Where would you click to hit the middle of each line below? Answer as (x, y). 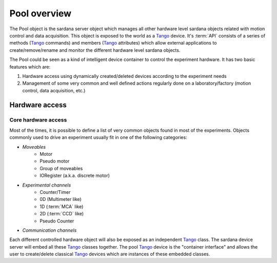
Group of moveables (61, 168)
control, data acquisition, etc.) (54, 90)
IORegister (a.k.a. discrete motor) (75, 176)
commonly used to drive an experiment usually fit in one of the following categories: (98, 137)
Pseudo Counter (57, 221)
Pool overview (41, 13)
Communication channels (50, 230)
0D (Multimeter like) (61, 199)
